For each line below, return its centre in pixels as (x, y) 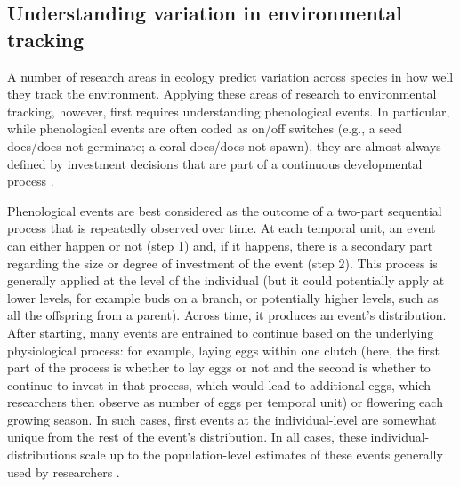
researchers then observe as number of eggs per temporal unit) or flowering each (225, 402)
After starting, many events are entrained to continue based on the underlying (221, 332)
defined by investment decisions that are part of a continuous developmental (215, 163)
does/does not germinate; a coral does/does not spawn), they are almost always (224, 145)
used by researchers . (64, 471)
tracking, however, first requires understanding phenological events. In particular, (229, 111)
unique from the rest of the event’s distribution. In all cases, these (187, 437)
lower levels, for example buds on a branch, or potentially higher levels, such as (223, 297)
